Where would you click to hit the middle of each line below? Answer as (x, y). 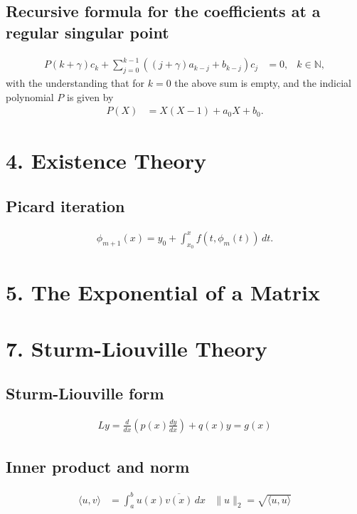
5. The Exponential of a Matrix (163, 292)
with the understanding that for (75, 82)
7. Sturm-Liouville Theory (137, 348)
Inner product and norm (98, 467)
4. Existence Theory (106, 161)
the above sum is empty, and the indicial (263, 82)
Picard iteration (65, 205)
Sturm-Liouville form (85, 393)
